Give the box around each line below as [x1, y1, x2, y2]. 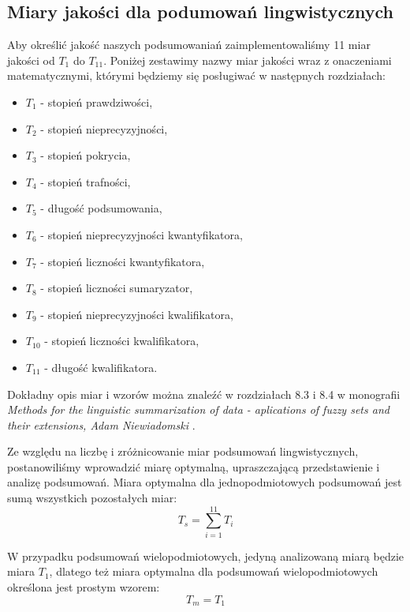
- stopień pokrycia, [40, 147, 131, 163]
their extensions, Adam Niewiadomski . [7, 416, 196, 433]
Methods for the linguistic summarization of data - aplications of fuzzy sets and [7, 401, 389, 418]
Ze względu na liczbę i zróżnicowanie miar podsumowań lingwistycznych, [7, 443, 359, 460]
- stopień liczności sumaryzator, [40, 280, 193, 296]
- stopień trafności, [40, 173, 131, 190]
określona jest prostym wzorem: [7, 578, 160, 595]
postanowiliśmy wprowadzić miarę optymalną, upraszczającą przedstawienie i [7, 458, 380, 475]
